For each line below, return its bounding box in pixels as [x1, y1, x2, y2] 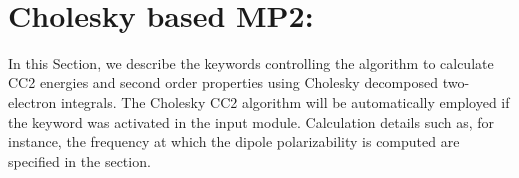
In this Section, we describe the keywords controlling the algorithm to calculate [8, 52, 494, 73]
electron [8, 91, 57, 112]
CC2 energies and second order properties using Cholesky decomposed [8, 72, 438, 93]
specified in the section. [8, 150, 151, 171]
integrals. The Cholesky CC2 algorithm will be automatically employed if [60, 91, 510, 112]
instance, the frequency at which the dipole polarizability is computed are [8, 131, 460, 152]
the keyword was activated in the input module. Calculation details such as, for [8, 111, 495, 132]
